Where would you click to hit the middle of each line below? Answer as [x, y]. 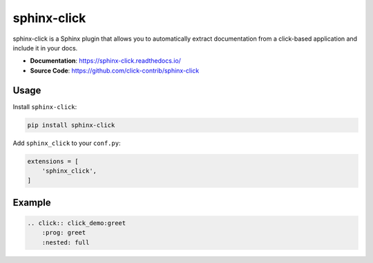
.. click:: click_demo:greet [77, 223]
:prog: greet [64, 233]
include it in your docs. [45, 48]
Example [32, 203]
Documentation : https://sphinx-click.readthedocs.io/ [105, 61]
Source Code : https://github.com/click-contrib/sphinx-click [115, 70]
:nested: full [66, 242]
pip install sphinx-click [71, 125]
